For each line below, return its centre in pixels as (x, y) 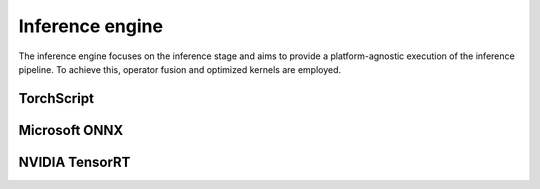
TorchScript (56, 98)
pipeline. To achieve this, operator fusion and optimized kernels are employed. (180, 69)
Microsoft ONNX (71, 130)
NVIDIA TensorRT (74, 161)
